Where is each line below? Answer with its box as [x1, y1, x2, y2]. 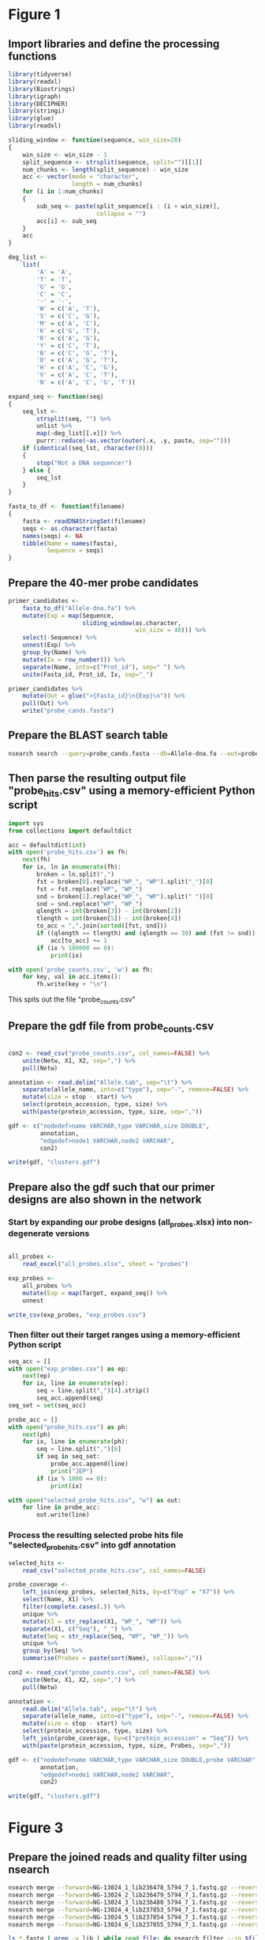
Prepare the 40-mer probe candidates [8, 576, 199, 589]
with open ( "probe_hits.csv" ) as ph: [8, 1423, 129, 1431]
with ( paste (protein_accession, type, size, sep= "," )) [22, 1108, 203, 1116]
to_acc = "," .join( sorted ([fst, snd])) [36, 922, 168, 930]
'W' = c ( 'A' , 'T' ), [36, 305, 101, 313]
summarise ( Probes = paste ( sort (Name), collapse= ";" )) [22, 1654, 203, 1662]
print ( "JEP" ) [50, 1467, 93, 1475]
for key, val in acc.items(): [22, 973, 122, 981]
